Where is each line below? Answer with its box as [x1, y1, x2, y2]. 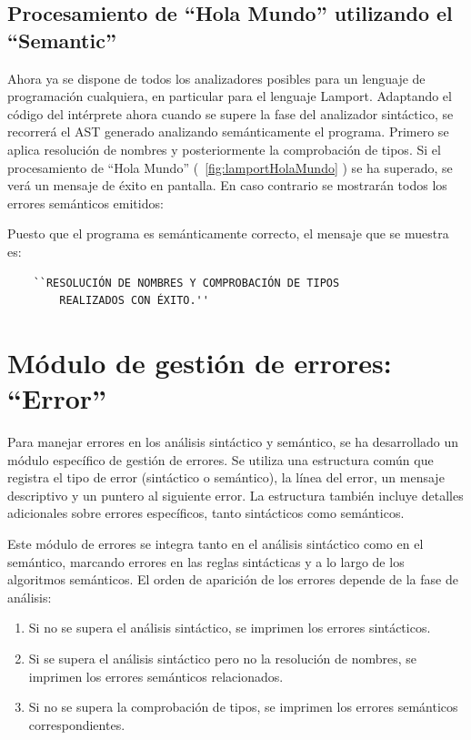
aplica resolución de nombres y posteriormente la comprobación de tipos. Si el [7, 139, 441, 158]
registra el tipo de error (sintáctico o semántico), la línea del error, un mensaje [7, 468, 445, 487]
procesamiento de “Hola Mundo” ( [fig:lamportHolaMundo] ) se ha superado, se [7, 157, 453, 177]
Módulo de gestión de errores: [7, 343, 392, 380]
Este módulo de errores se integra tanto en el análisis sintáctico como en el [7, 534, 424, 552]
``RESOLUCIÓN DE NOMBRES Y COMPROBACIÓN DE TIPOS [33, 276, 340, 289]
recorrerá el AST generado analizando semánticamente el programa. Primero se [7, 122, 449, 141]
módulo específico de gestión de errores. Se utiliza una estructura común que [7, 450, 434, 469]
